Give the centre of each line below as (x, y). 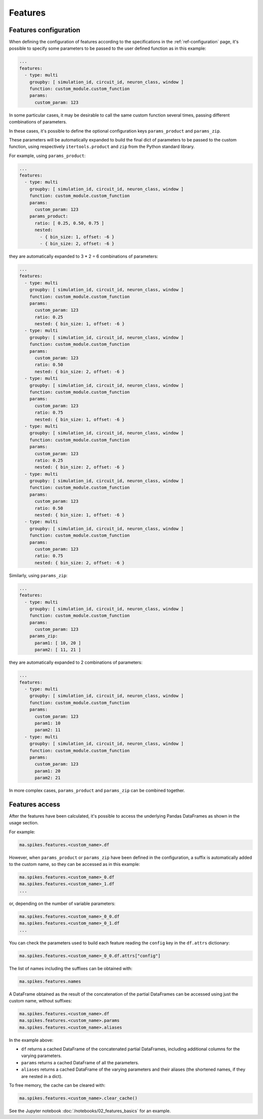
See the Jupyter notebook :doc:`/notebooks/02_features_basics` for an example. (90, 1111)
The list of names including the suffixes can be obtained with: (71, 968)
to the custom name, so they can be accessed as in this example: (75, 864)
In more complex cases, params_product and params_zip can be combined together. (97, 791)
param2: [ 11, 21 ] (58, 650)
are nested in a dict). (42, 1076)
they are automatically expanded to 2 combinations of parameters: (76, 662)
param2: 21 (48, 778)
